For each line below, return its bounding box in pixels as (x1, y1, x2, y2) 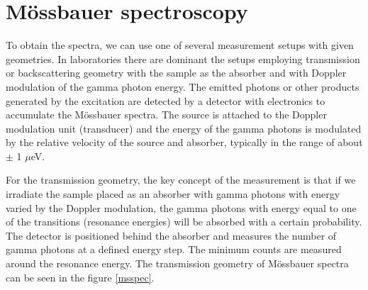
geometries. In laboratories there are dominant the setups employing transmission (6, 51, 360, 66)
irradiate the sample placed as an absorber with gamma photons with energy (6, 186, 340, 201)
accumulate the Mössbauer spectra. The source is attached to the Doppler (6, 107, 327, 122)
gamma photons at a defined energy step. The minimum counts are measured (6, 242, 342, 257)
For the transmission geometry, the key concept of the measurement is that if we (6, 172, 356, 187)
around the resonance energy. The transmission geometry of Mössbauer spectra (6, 256, 349, 271)
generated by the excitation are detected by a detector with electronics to (6, 93, 325, 108)
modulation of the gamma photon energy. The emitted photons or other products (6, 79, 359, 94)
